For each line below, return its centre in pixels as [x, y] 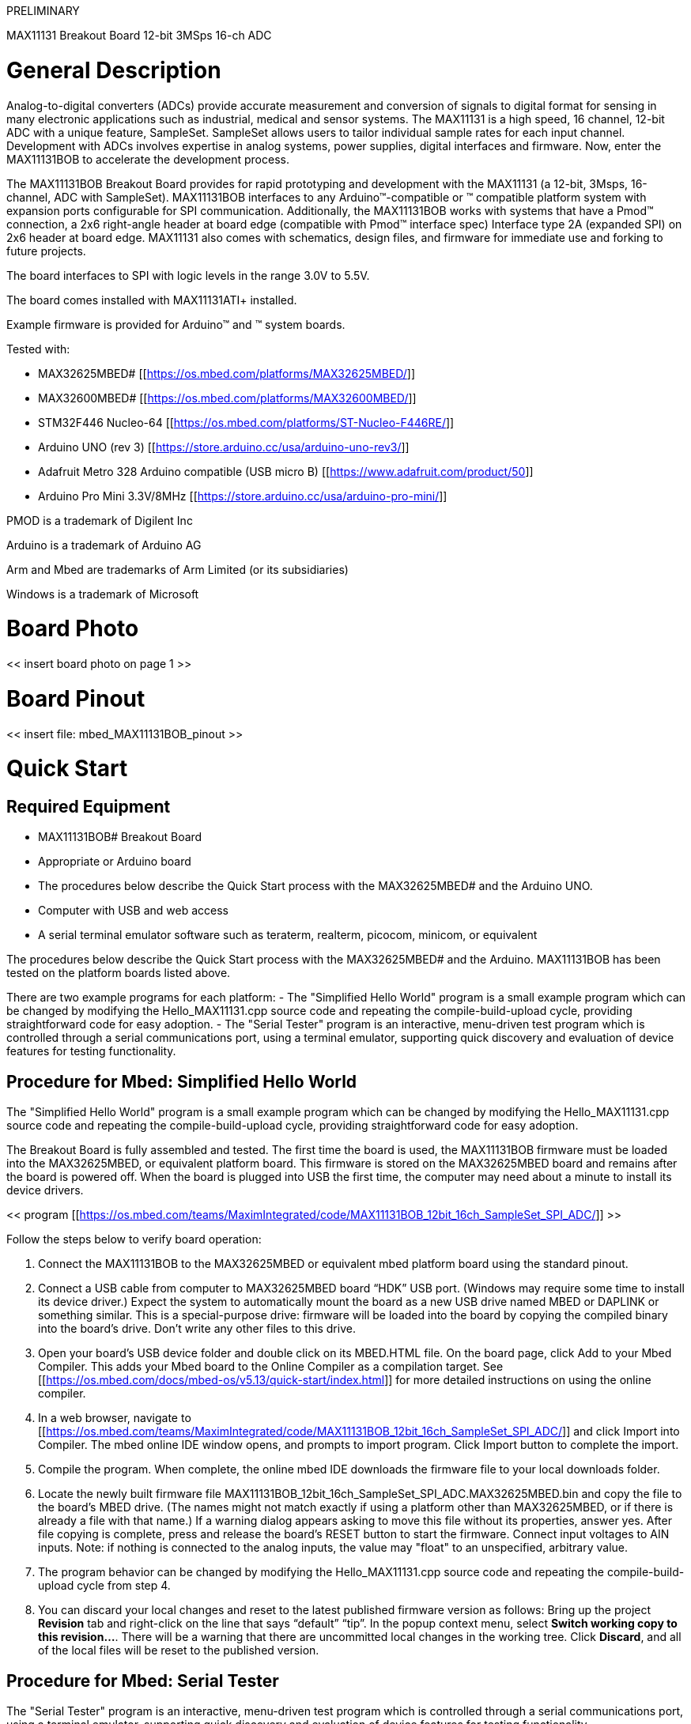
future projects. [46, 251]
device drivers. [45, 1190]
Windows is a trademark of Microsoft [103, 594]
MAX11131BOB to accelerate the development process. [148, 159]
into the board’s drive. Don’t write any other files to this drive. [197, 1329]
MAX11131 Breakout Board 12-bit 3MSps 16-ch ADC [139, 35]
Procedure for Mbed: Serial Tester [143, 1681]
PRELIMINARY [43, 11]
